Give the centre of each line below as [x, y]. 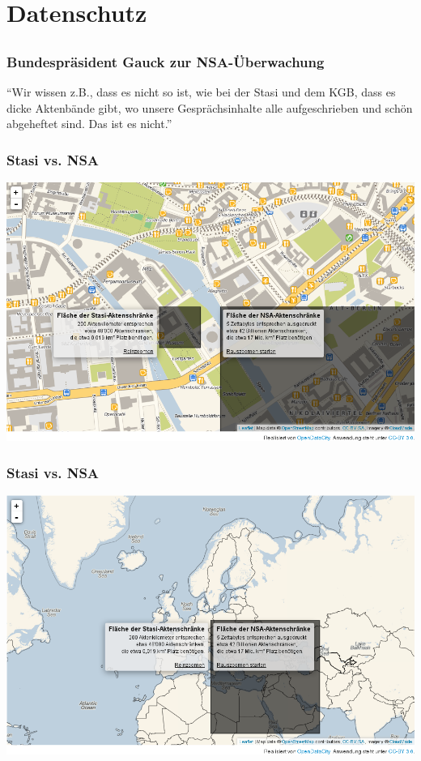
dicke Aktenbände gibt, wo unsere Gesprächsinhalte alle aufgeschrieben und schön [210, 107]
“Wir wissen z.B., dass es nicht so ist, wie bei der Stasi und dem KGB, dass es [201, 92]
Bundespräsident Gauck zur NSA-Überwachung [166, 61]
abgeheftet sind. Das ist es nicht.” [89, 124]
